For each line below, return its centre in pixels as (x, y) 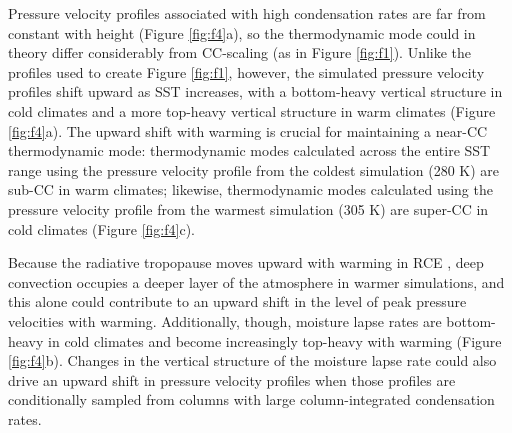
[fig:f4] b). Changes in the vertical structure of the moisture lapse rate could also (252, 360)
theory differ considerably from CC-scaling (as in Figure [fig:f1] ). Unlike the (240, 52)
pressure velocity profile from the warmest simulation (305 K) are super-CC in (248, 208)
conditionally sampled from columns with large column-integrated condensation (251, 399)
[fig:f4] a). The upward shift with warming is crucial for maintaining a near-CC (248, 130)
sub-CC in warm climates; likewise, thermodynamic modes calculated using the (250, 189)
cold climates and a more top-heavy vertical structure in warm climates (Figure (252, 110)
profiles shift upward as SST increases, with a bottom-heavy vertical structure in (255, 91)
